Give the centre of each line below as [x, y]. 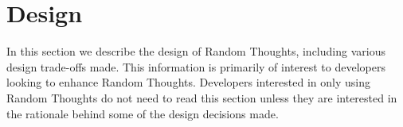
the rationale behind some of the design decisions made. [143, 113]
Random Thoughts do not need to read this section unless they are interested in [202, 97]
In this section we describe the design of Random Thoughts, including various [196, 51]
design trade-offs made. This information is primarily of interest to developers [196, 66]
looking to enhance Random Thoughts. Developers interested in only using [188, 82]
